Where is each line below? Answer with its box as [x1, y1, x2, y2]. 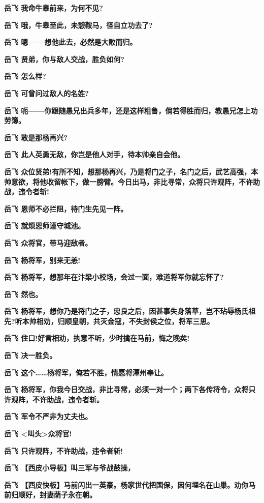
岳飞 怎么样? [4, 71, 46, 81]
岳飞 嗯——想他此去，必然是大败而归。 [4, 37, 137, 47]
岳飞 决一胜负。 [4, 350, 57, 361]
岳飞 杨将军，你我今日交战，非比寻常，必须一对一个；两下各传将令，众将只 [4, 384, 256, 395]
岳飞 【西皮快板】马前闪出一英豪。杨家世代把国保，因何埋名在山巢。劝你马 [4, 479, 256, 490]
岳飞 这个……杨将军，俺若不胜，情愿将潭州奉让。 [4, 367, 168, 377]
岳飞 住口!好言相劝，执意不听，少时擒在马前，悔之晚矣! [4, 333, 190, 343]
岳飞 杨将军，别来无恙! [4, 254, 81, 265]
